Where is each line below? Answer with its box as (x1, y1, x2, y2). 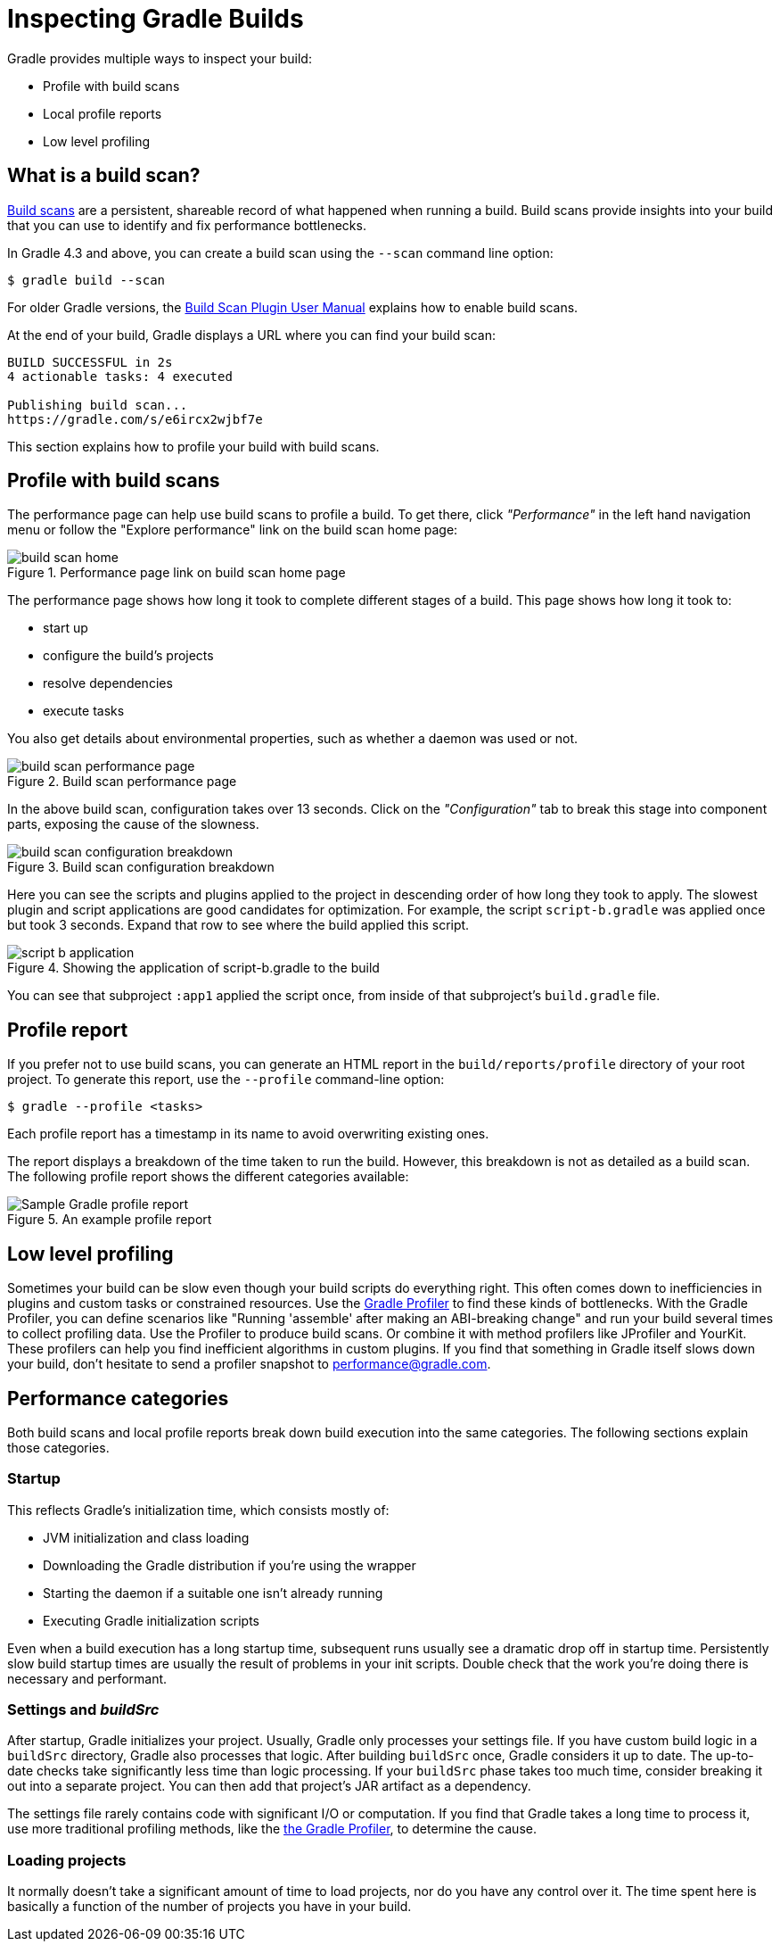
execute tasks (43, 703, 125, 719)
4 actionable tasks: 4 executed (7, 368, 233, 384)
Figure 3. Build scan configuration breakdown (7, 859, 275, 875)
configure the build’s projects (43, 648, 214, 664)
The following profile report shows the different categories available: (7, 1169, 409, 1185)
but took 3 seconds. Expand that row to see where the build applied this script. (7, 917, 470, 933)
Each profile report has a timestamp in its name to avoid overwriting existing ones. (7, 1126, 489, 1142)
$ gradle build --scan (7, 272, 166, 287)
